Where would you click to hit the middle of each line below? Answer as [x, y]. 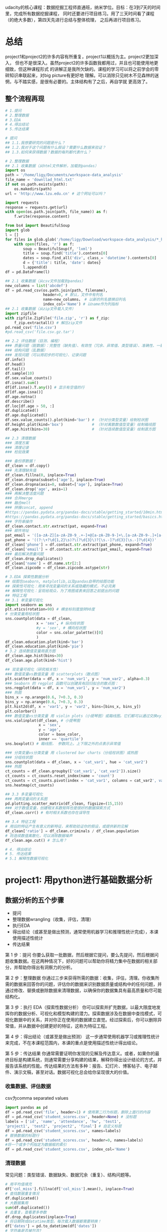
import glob [17, 230]
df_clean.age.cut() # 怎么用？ [36, 840]
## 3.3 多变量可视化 [24, 794]
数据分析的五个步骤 [35, 900]
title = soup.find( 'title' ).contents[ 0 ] [65, 254]
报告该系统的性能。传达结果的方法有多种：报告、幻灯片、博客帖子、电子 [79, 1066]
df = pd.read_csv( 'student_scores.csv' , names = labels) [63, 1131]
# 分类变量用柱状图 [22, 614]
